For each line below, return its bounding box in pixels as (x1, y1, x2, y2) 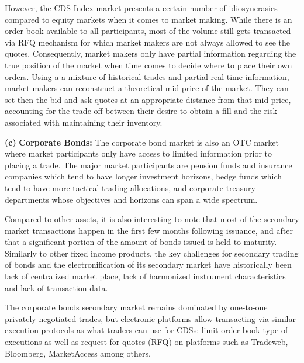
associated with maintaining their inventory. (5, 116, 163, 128)
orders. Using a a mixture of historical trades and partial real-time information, (5, 70, 289, 82)
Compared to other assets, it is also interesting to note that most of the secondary (5, 213, 299, 225)
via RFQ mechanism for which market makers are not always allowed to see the (5, 36, 291, 48)
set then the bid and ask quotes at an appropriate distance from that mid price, (5, 93, 291, 105)
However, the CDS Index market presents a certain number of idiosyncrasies (5, 2, 278, 13)
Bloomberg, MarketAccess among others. (5, 347, 151, 359)
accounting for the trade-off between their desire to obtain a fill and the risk (5, 105, 277, 117)
